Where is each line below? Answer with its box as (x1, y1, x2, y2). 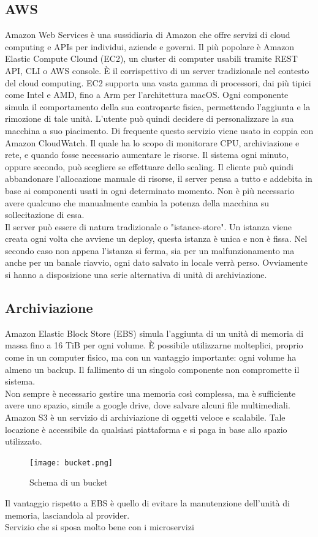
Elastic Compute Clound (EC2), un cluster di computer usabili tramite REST (5, 52, 298, 65)
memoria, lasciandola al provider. (5, 508, 130, 521)
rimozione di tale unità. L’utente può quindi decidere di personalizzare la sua (5, 112, 294, 125)
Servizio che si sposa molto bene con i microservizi (5, 520, 194, 533)
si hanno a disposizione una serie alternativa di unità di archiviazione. (5, 268, 267, 281)
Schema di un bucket (29, 476, 108, 489)
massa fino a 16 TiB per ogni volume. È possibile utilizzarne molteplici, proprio (5, 339, 303, 351)
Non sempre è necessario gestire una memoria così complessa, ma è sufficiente (5, 386, 296, 399)
